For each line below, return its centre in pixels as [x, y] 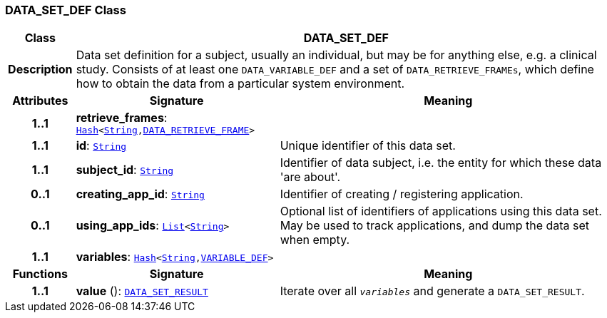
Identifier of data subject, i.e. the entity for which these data [441, 163]
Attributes [40, 101]
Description [40, 70]
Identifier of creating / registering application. [402, 194]
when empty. [315, 240]
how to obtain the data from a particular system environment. [240, 84]
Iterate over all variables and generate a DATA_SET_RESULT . [432, 291]
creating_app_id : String [140, 194]
